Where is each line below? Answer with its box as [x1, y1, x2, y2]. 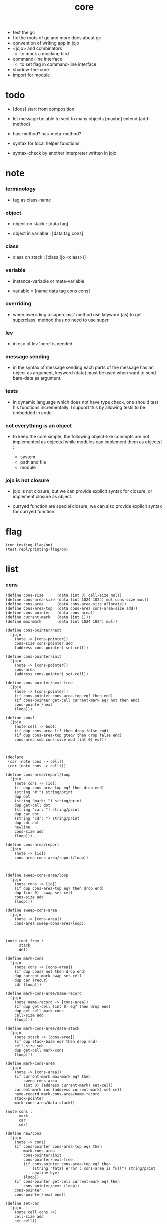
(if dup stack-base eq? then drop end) [14, 1039, 98, 1044]
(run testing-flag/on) [5, 543, 53, 548]
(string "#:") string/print [14, 789, 73, 795]
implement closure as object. [12, 494, 73, 500]
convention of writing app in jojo [12, 40, 79, 46]
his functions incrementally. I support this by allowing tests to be [12, 404, 145, 410]
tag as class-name [12, 197, 51, 203]
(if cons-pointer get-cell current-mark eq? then [14, 1179, 120, 1184]
